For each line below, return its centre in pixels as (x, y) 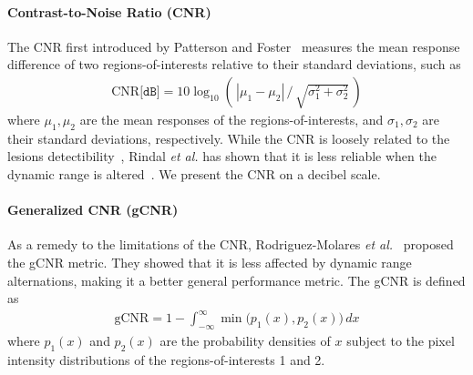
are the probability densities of (245, 341)
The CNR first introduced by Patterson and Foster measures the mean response (234, 46)
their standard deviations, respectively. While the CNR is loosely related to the (229, 138)
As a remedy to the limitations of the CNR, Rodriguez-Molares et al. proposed (231, 244)
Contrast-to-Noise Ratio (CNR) (109, 11)
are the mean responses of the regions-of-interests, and (231, 120)
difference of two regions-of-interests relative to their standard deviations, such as (234, 64)
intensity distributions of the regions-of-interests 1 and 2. (166, 359)
